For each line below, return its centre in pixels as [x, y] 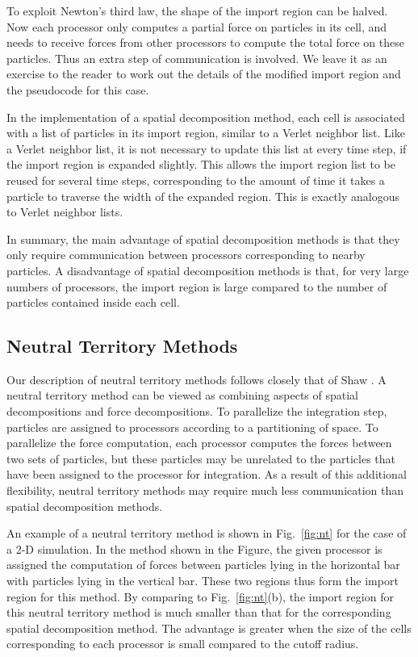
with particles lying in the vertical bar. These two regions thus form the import [203, 581]
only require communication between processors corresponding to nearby [186, 255]
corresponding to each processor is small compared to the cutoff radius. [183, 644]
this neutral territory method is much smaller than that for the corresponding [199, 612]
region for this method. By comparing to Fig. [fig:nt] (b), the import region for [200, 596]
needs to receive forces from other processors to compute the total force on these [205, 42]
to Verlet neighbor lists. [65, 212]
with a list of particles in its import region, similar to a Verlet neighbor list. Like [206, 133]
